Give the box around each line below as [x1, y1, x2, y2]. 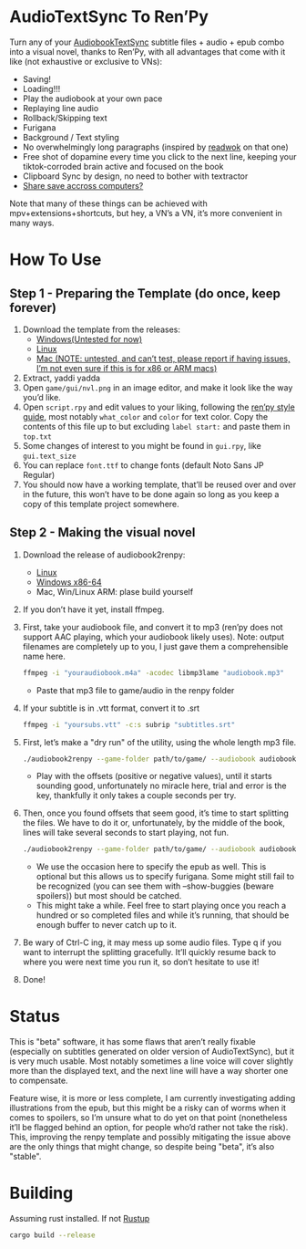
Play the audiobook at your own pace [22, 93, 163, 104]
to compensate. [9, 1075, 68, 1087]
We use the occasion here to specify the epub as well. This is [36, 861, 267, 872]
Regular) [22, 469, 56, 480]
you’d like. [22, 391, 61, 402]
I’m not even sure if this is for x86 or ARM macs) [36, 362, 218, 373]
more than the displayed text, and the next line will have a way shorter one [9, 1066, 289, 1077]
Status [9, 1006, 61, 1027]
